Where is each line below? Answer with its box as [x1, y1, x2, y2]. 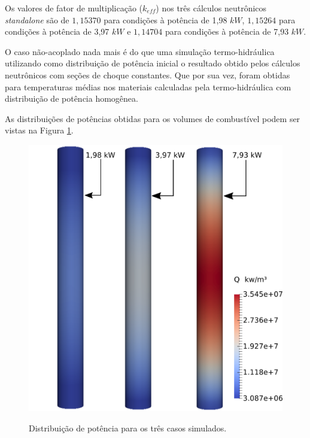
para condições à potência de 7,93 [165, 25, 289, 38]
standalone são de [5, 13, 69, 26]
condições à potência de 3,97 [5, 25, 110, 38]
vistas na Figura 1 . [5, 124, 74, 136]
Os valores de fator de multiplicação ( [5, 2, 143, 14]
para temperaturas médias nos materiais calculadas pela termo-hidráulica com [5, 80, 291, 93]
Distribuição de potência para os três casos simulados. [29, 421, 227, 434]
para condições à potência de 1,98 [104, 13, 227, 26]
